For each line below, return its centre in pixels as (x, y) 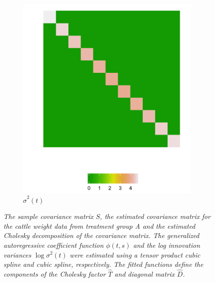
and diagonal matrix (145, 273)
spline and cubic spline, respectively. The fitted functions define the (103, 264)
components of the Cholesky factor (55, 273)
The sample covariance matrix (48, 216)
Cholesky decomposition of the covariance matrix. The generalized (101, 235)
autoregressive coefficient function (54, 245)
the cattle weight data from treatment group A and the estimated (99, 226)
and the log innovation (167, 245)
